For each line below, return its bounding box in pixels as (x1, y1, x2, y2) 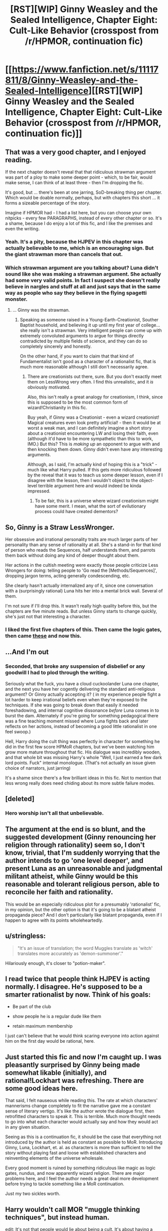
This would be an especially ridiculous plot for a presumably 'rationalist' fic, (5, 901, 161, 907)
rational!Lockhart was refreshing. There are (5, 1076, 144, 1085)
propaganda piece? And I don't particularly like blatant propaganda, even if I (5, 912, 162, 918)
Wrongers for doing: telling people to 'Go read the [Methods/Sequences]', (5, 567, 157, 573)
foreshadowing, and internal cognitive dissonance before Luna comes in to (5, 707, 159, 713)
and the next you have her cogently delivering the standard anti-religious (5, 686, 155, 692)
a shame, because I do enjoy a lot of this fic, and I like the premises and (5, 220, 152, 226)
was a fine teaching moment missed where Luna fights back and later (5, 718, 148, 724)
